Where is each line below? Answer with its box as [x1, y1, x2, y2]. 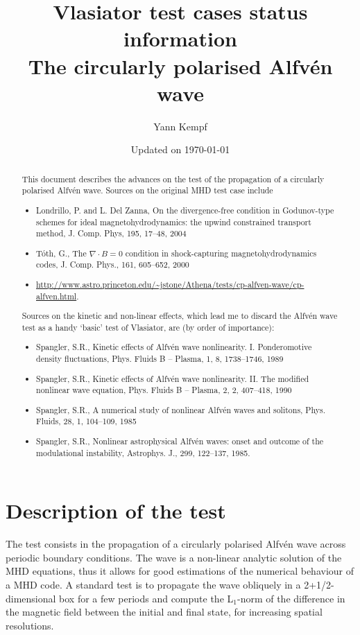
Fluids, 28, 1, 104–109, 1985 [36, 415, 137, 427]
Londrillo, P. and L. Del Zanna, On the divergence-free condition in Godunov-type [36, 204, 334, 216]
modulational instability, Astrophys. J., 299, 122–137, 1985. [36, 446, 250, 458]
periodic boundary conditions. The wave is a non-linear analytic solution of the [6, 550, 342, 564]
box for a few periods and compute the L [59, 591, 234, 605]
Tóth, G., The [36, 247, 87, 259]
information [123, 24, 237, 53]
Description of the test [6, 496, 226, 525]
